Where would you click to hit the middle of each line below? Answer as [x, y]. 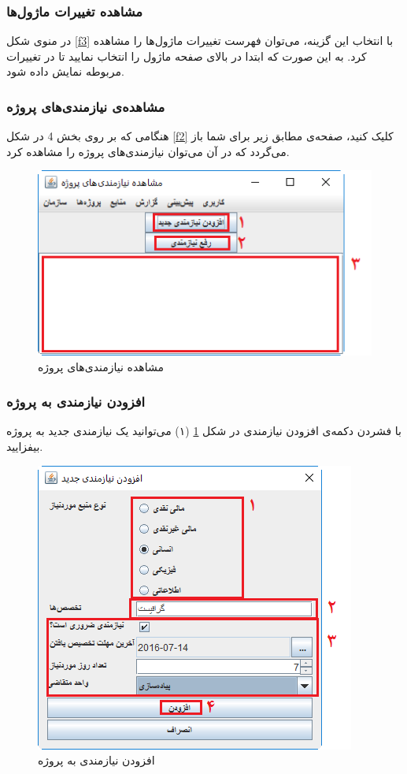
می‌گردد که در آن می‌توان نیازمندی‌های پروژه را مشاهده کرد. [148, 151]
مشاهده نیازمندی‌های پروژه [101, 366]
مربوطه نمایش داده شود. [65, 71]
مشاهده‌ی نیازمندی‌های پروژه [86, 106]
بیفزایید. [25, 447]
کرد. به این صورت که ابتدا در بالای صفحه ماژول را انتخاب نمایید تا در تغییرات [187, 56]
